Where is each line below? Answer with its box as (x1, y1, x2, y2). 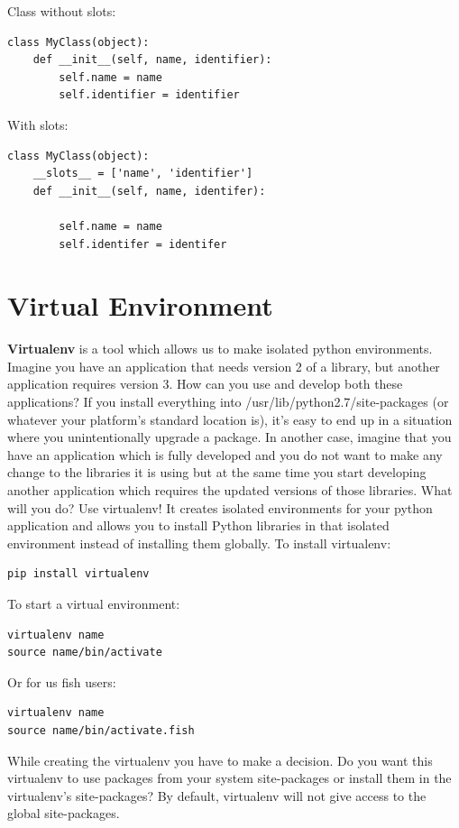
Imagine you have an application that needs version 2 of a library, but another (7, 356, 440, 375)
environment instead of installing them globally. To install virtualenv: (7, 533, 391, 552)
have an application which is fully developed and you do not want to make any (7, 445, 443, 464)
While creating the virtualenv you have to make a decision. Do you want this (7, 750, 433, 769)
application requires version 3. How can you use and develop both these (7, 374, 403, 393)
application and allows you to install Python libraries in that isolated (7, 516, 390, 535)
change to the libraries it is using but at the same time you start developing (7, 463, 427, 482)
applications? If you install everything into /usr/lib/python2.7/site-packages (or (7, 392, 449, 411)
